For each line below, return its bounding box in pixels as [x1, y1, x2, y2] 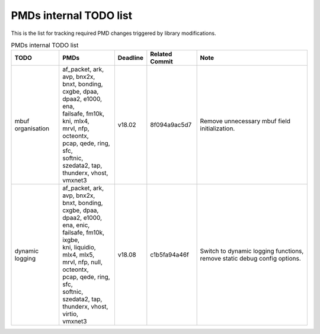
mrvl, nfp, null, [62, 258, 103, 266]
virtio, [62, 310, 79, 318]
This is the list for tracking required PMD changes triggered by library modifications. [11, 30, 216, 37]
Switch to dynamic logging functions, [200, 247, 304, 255]
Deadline [117, 54, 144, 62]
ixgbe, [62, 236, 80, 244]
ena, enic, [62, 221, 90, 229]
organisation [14, 124, 50, 133]
